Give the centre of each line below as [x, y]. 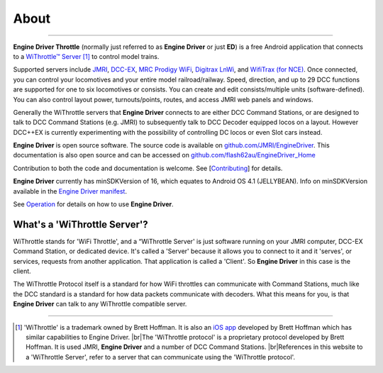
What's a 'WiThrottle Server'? [81, 224]
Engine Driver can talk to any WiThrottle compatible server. [100, 304]
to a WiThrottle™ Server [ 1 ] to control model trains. [86, 56]
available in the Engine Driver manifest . [70, 191]
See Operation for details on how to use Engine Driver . [93, 204]
